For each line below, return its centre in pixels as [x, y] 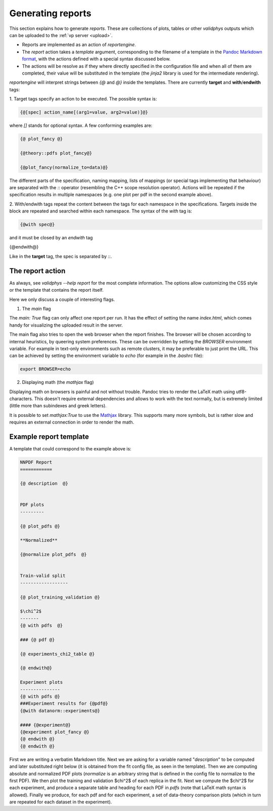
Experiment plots [41, 682]
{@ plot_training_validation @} [60, 597]
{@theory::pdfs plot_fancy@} [56, 153]
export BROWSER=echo [45, 369]
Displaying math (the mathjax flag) [58, 382]
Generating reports [50, 13]
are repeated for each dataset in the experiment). [61, 802]
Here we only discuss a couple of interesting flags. [62, 299]
